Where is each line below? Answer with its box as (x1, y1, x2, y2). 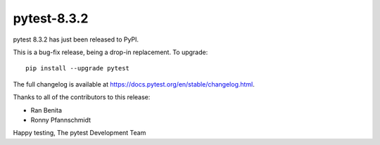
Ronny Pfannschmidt (30, 115, 91, 124)
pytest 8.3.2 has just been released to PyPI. (13, 35, 139, 44)
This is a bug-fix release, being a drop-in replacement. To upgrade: (13, 48, 208, 56)
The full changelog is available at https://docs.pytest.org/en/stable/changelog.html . (13, 80, 255, 88)
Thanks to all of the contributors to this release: (13, 93, 151, 101)
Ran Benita (30, 106, 63, 114)
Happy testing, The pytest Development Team (13, 129, 146, 137)
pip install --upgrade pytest (25, 64, 130, 72)
